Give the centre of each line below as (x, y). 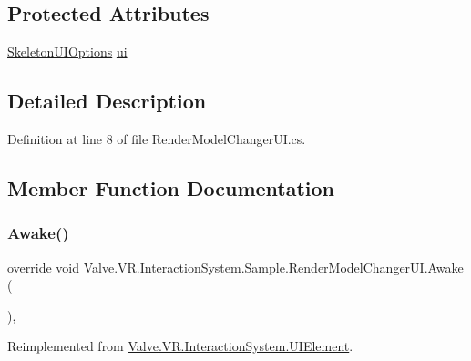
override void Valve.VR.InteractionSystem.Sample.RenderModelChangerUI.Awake (235, 267)
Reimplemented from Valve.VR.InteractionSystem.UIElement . (180, 346)
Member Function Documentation (171, 187)
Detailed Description (107, 101)
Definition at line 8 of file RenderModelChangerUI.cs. (157, 139)
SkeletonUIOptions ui (67, 52)
